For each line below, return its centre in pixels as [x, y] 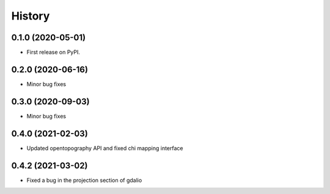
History [31, 16]
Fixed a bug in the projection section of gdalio [84, 180]
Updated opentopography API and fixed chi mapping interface [105, 148]
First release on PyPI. [53, 52]
